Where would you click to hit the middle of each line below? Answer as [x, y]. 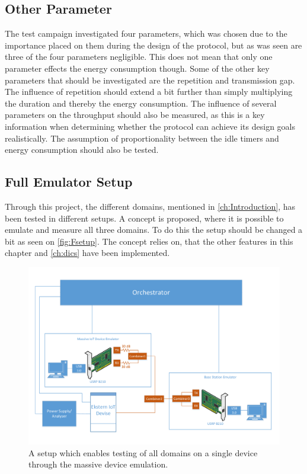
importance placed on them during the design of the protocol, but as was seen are [153, 45]
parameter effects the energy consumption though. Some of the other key [137, 68]
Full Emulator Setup [69, 182]
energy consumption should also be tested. [82, 150]
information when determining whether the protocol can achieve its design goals [150, 126]
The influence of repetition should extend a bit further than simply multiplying [149, 92]
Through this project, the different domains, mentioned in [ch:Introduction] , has [150, 206]
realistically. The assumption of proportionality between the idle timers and [142, 138]
